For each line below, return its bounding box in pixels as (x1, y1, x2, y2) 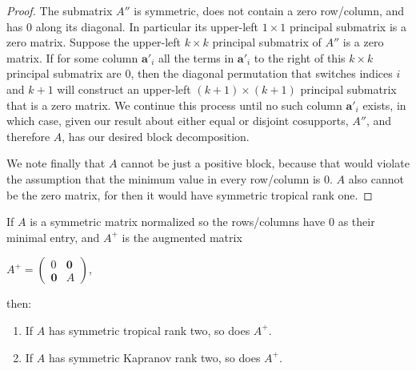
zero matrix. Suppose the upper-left (6, 34, 181, 50)
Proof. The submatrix (6, 2, 113, 18)
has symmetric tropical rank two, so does (48, 321, 250, 338)
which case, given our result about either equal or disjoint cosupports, (6, 112, 349, 129)
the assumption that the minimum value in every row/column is (6, 170, 321, 187)
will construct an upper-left (57, 80, 191, 97)
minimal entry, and (6, 228, 100, 245)
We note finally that (6, 155, 106, 171)
